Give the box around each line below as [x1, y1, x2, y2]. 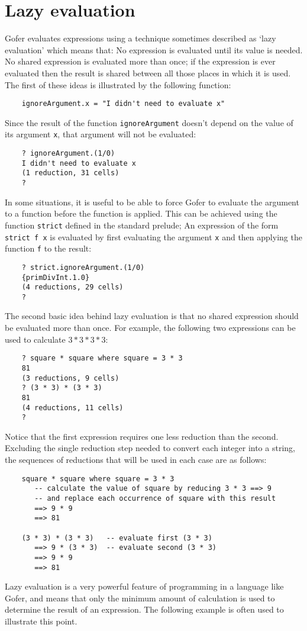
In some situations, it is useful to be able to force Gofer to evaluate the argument [5, 195, 299, 208]
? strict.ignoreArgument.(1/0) [21, 263, 145, 272]
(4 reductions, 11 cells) [21, 403, 124, 412]
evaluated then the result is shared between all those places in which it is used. [5, 66, 291, 79]
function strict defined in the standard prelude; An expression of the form [5, 218, 279, 231]
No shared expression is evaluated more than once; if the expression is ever [5, 55, 276, 67]
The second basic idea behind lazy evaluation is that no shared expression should [5, 310, 299, 322]
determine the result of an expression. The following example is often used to [5, 603, 284, 616]
